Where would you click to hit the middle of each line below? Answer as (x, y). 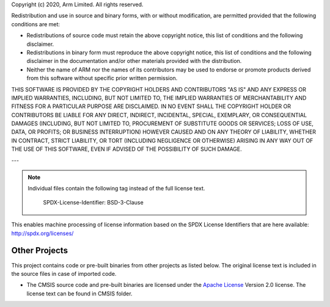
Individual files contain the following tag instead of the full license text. (116, 189)
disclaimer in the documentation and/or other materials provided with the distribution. (134, 61)
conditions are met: (36, 24)
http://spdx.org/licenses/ (42, 233)
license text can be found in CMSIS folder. (79, 294)
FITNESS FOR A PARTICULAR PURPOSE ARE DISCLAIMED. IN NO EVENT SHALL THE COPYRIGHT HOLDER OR (151, 106)
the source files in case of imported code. (64, 273)
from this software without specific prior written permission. (102, 78)
